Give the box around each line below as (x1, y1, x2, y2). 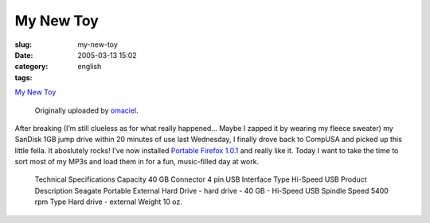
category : (14, 62, 49, 71)
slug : (14, 40, 32, 49)
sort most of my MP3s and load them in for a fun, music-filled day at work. (14, 157, 259, 167)
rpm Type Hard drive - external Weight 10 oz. (34, 197, 182, 206)
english (77, 62, 102, 71)
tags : (14, 72, 33, 83)
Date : (14, 50, 33, 60)
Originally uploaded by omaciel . (34, 106, 139, 115)
